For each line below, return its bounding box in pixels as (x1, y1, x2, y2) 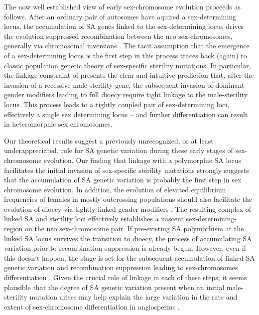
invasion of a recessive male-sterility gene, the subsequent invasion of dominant (4, 79, 245, 90)
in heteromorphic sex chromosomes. (4, 119, 113, 129)
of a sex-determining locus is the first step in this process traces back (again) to (4, 50, 247, 60)
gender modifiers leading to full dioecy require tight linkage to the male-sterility (4, 89, 248, 100)
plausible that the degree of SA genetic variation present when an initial (4, 282, 225, 292)
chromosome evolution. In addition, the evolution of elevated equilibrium (4, 184, 226, 194)
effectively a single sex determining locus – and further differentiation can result (4, 109, 248, 119)
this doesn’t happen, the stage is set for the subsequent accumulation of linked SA (4, 252, 255, 263)
